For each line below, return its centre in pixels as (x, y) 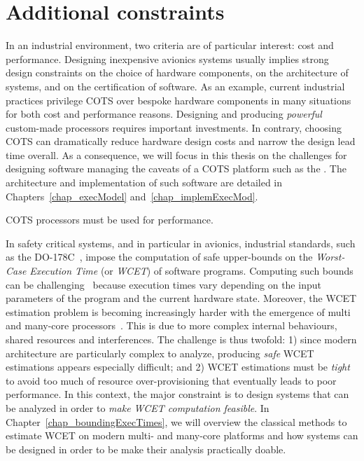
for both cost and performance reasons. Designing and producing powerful (164, 114)
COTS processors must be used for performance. (110, 220)
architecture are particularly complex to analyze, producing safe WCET (160, 353)
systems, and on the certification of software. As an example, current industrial (175, 86)
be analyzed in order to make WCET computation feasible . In (138, 407)
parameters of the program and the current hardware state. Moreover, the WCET (181, 298)
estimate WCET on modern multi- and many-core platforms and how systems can (182, 435)
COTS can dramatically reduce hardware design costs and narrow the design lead (181, 141)
